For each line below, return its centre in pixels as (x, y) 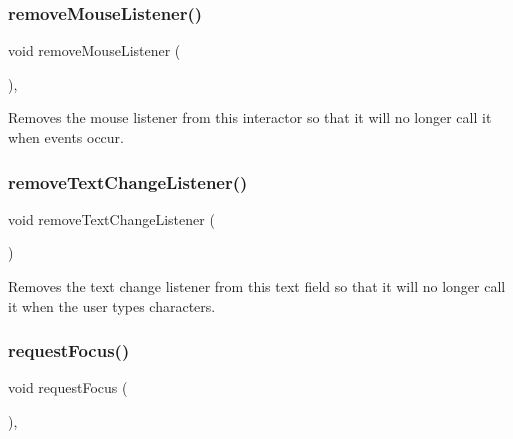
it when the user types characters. (112, 305)
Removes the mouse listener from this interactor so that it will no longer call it (250, 117)
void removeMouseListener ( (94, 50)
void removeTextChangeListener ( (111, 218)
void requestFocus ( (68, 387)
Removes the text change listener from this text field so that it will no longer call (257, 286)
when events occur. (66, 137)
